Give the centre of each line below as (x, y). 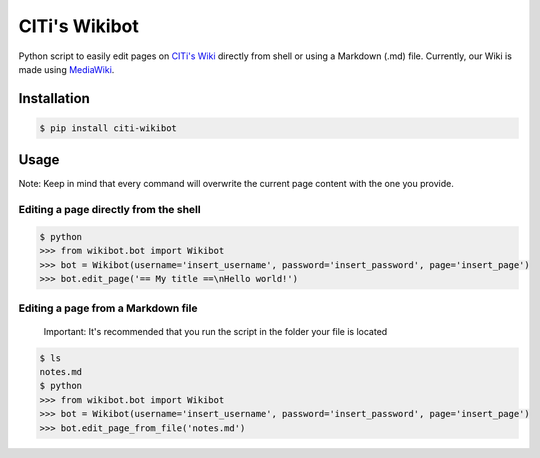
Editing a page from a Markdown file (108, 308)
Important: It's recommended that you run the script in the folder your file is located (215, 331)
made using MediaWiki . (66, 69)
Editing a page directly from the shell (109, 210)
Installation (54, 98)
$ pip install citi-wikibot (108, 128)
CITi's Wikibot (78, 26)
